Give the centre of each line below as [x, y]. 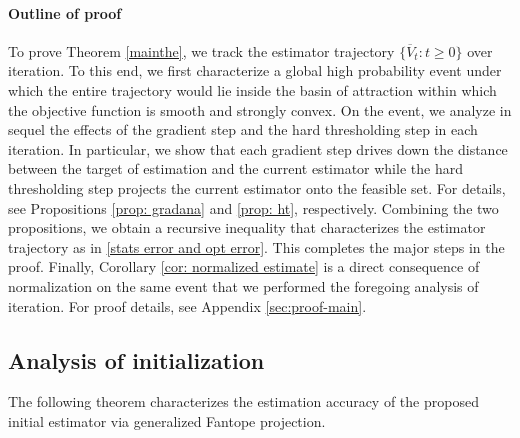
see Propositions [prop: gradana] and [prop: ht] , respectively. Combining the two [253, 207]
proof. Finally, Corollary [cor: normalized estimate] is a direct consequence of [244, 266]
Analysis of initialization [136, 359]
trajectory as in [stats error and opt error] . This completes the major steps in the [256, 246]
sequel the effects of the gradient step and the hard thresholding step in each [243, 129]
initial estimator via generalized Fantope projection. [167, 420]
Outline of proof [65, 12]
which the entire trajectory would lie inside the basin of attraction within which [252, 89]
